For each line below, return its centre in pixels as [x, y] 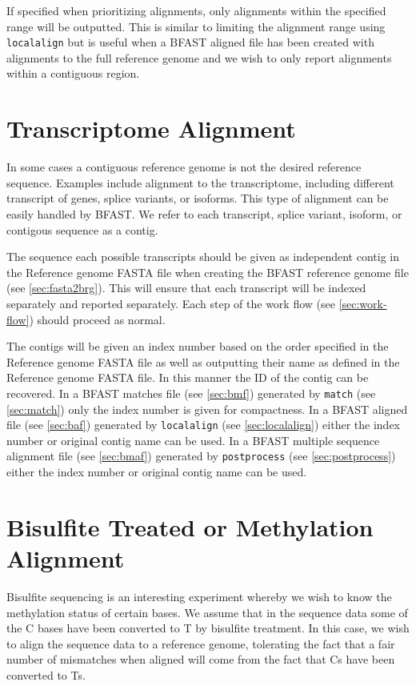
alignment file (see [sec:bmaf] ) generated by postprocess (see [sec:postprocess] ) [201, 456]
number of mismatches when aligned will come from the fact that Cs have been [201, 659]
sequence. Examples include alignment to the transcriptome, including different [200, 182]
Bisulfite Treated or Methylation [190, 526]
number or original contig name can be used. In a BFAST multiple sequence [193, 440]
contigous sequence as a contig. [82, 229]
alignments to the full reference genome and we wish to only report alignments [199, 57]
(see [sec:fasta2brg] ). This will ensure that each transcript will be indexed [186, 288]
